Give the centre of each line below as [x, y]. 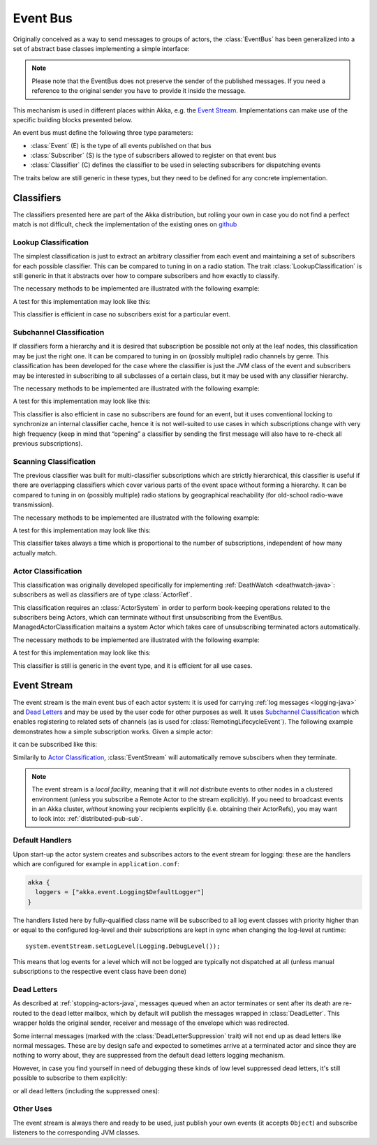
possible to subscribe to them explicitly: [70, 1078]
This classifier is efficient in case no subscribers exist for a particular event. [121, 314]
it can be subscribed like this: [55, 745]
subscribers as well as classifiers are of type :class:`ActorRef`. [103, 595]
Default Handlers [43, 840]
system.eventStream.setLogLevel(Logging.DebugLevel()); [123, 946]
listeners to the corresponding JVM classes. [76, 1132]
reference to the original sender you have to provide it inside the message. [139, 91]
